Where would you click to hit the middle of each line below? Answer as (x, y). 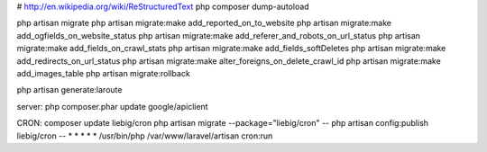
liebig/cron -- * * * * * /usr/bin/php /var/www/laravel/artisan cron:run (145, 136)
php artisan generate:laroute (69, 90)
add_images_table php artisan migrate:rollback (104, 73)
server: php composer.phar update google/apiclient (112, 106)
